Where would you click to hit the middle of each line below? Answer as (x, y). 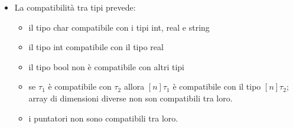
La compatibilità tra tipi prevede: (75, 7)
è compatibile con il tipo (217, 86)
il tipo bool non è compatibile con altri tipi (106, 66)
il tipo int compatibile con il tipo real (96, 47)
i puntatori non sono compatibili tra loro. (103, 118)
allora (134, 86)
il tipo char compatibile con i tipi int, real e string (119, 27)
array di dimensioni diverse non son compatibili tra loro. (131, 98)
